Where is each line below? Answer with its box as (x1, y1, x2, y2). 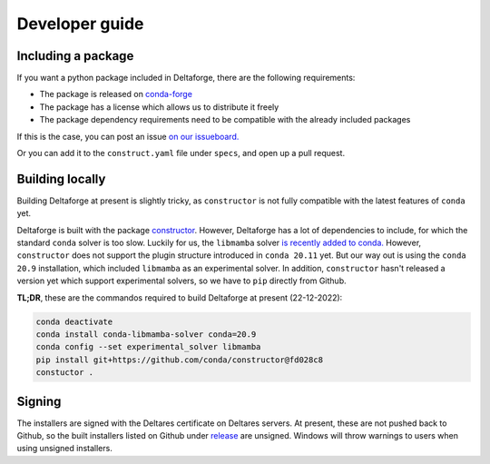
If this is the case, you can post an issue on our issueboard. (16, 131, 240, 142)
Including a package (16, 48, 134, 64)
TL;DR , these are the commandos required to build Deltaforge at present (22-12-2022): (16, 291, 343, 303)
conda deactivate (35, 316, 113, 327)
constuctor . (35, 368, 94, 378)
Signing (16, 393, 62, 409)
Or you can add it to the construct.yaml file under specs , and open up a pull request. (16, 148, 345, 159)
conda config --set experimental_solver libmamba (35, 341, 261, 352)
